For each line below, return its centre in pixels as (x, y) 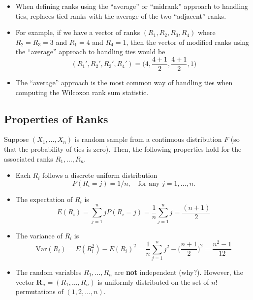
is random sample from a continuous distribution (148, 139)
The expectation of (44, 199)
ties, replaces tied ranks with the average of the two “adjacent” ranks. (121, 16)
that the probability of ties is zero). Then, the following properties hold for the (123, 149)
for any (149, 183)
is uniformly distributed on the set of (153, 282)
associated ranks (29, 158)
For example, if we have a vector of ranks (78, 32)
